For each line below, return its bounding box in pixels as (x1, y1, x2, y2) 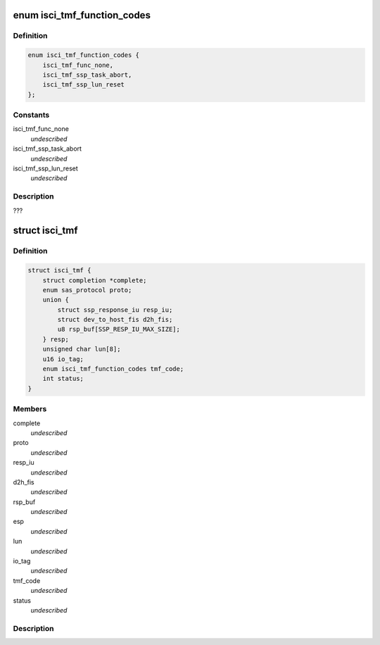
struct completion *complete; (42, 276, 147, 284)
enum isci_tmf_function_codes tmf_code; (42, 365, 184, 373)
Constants (13, 110, 50, 120)
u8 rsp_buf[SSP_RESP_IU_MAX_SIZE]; (57, 325, 181, 334)
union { (42, 296, 70, 304)
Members (13, 404, 47, 414)
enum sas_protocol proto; (42, 286, 132, 294)
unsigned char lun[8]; (42, 345, 121, 353)
